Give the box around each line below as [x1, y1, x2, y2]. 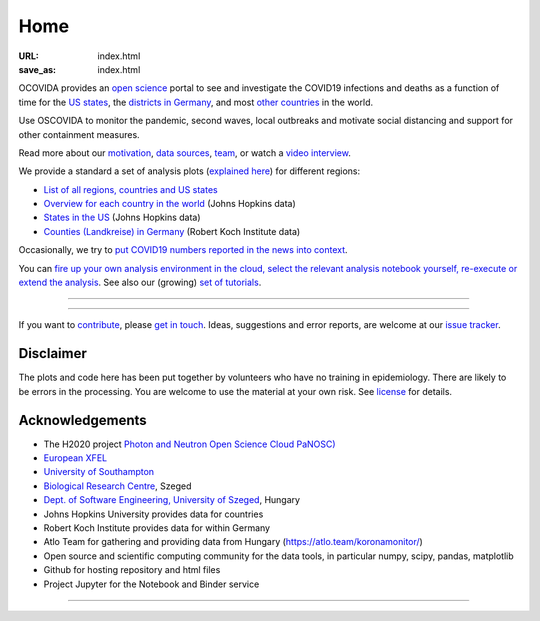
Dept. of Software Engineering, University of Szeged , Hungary [43, 494, 300, 506]
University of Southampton [43, 466, 155, 478]
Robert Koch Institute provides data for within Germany [43, 521, 270, 534]
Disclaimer [18, 345, 87, 362]
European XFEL [43, 452, 108, 464]
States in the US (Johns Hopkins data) [43, 211, 201, 224]
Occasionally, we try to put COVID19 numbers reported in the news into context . [18, 244, 349, 256]
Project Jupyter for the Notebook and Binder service [43, 578, 260, 590]
